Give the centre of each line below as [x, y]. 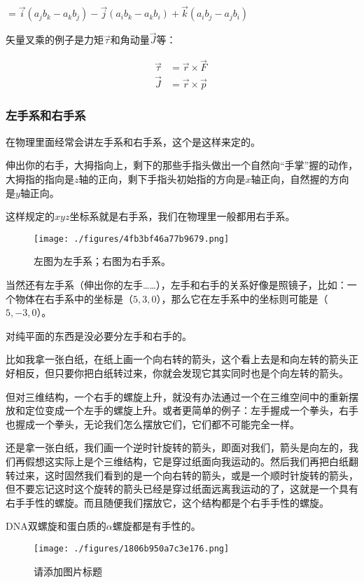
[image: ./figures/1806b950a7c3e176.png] [132, 548]
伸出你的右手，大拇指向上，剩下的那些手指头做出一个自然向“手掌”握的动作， [182, 165]
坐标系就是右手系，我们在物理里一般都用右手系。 [182, 216]
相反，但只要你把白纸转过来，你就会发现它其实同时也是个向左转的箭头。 [182, 372]
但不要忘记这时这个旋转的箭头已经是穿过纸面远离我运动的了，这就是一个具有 [182, 489]
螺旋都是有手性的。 [156, 526]
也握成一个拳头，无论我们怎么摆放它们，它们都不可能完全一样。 [153, 424]
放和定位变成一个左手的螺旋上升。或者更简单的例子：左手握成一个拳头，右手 [182, 410]
